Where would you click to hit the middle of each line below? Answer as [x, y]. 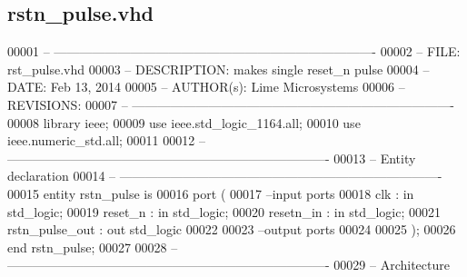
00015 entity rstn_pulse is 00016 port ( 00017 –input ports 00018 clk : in [211, 193]
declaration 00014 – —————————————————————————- [225, 176]
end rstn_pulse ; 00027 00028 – [93, 247]
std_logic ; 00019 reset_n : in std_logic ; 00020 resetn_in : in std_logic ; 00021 [224, 211]
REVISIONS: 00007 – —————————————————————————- [231, 104]
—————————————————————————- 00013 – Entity [212, 158]
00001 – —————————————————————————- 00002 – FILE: [234, 51]
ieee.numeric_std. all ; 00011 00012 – [106, 140]
